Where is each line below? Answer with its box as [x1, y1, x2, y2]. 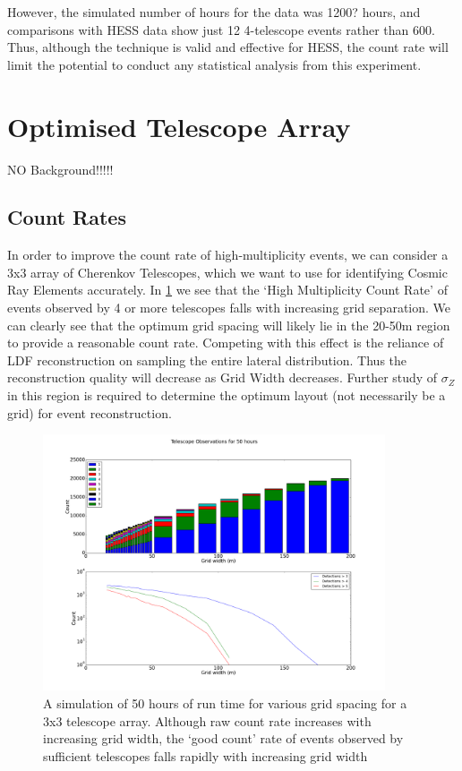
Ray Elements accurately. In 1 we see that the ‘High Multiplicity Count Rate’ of [7, 280, 448, 299]
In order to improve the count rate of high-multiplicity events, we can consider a [7, 245, 449, 264]
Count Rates [7, 203, 126, 231]
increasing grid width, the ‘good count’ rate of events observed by [43, 729, 404, 748]
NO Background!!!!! [7, 159, 114, 178]
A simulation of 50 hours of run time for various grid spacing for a [43, 694, 407, 713]
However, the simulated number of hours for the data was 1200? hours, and [7, 3, 421, 21]
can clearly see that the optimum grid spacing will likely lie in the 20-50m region [7, 315, 450, 334]
